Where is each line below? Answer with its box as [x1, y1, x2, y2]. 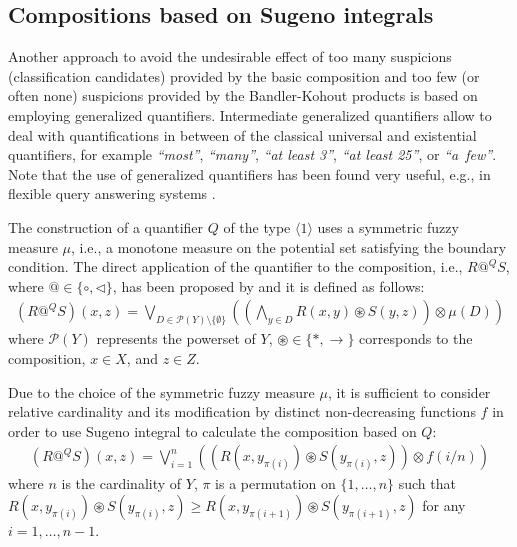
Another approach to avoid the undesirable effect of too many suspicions [8, 46, 452, 67]
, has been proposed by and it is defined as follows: [112, 275, 425, 296]
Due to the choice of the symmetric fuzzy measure [8, 381, 315, 402]
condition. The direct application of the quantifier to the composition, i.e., [8, 256, 463, 277]
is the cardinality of [61, 473, 182, 494]
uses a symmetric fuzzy [317, 216, 459, 237]
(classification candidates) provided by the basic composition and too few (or [8, 65, 480, 86]
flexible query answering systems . [8, 183, 216, 204]
